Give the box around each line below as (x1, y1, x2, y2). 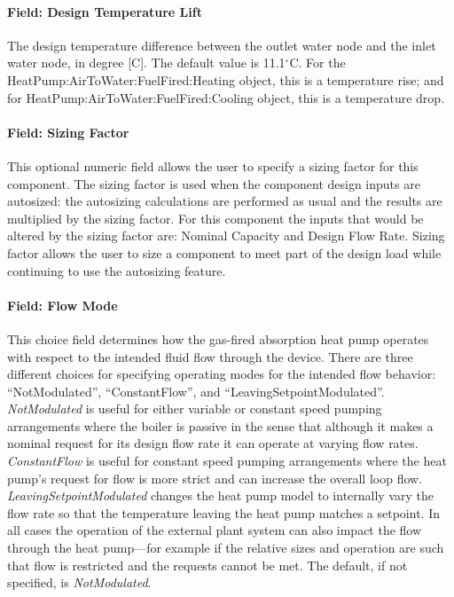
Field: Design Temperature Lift (7, 2, 202, 20)
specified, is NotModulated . (7, 573, 152, 592)
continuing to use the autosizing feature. (7, 261, 226, 279)
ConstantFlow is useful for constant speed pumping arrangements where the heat (7, 452, 447, 470)
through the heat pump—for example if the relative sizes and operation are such (7, 538, 444, 557)
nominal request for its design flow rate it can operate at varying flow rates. (7, 434, 419, 452)
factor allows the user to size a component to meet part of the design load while (7, 243, 442, 262)
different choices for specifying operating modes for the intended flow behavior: (7, 365, 436, 383)
